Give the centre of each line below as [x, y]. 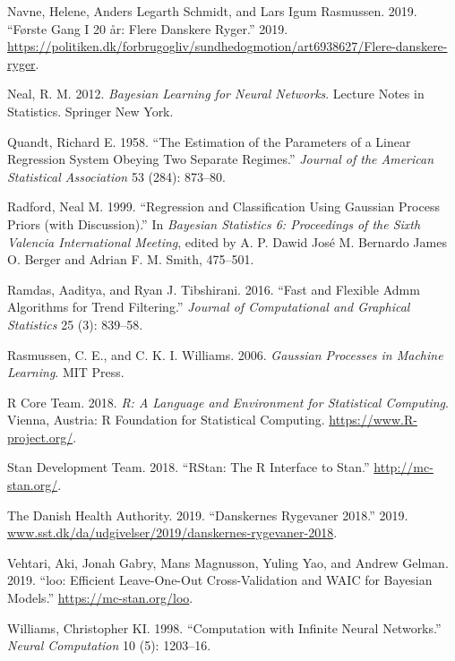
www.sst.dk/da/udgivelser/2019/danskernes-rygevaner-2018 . [172, 532]
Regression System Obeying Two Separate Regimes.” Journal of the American [221, 159]
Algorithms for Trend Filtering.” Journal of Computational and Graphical [209, 307]
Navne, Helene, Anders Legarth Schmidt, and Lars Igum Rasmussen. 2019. [212, 11]
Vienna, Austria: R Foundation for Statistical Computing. [166, 420]
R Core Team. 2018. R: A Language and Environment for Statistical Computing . [228, 402]
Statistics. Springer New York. [90, 111]
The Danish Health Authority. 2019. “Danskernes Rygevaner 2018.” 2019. [208, 515]
